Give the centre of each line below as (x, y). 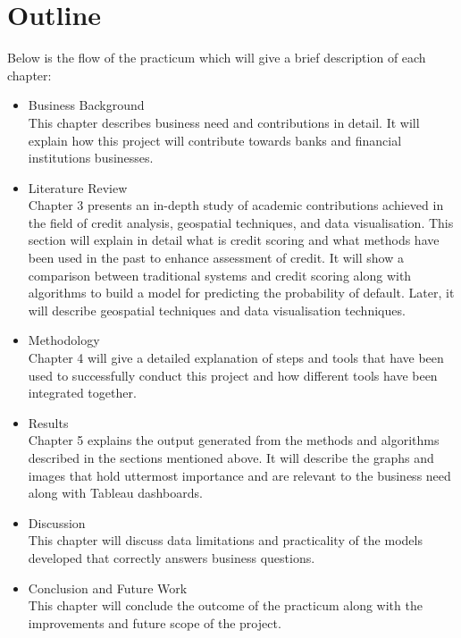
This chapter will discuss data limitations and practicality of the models (225, 540)
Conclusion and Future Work (108, 588)
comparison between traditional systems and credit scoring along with (220, 275)
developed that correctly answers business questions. (172, 557)
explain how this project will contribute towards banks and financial (215, 140)
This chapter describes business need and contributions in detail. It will (224, 122)
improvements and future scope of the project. (155, 622)
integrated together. (82, 393)
